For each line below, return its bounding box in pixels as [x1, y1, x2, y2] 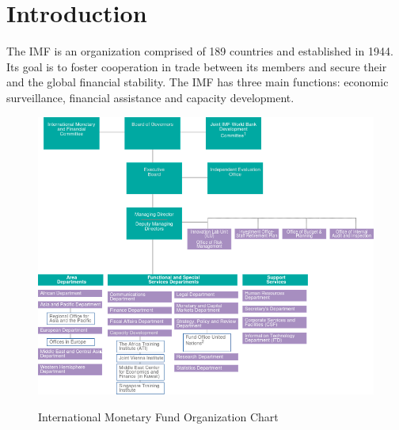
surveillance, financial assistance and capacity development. [6, 89, 294, 105]
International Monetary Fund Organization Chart [38, 408, 279, 424]
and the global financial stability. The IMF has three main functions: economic [6, 74, 389, 90]
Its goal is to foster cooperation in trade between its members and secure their [6, 58, 387, 74]
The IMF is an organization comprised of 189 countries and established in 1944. [6, 43, 393, 59]
